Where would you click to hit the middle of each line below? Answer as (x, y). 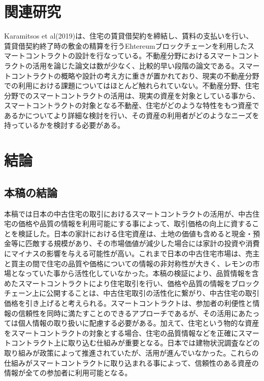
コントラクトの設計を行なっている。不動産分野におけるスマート (131, 56)
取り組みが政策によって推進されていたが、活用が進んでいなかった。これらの (131, 352)
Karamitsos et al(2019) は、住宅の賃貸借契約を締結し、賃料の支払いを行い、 (129, 36)
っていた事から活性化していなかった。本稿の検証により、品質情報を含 (142, 273)
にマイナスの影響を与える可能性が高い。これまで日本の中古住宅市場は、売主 (132, 253)
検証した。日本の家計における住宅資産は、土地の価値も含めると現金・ (135, 233)
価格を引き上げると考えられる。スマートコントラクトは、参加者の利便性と (128, 303)
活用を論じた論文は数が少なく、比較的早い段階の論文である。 (135, 65)
